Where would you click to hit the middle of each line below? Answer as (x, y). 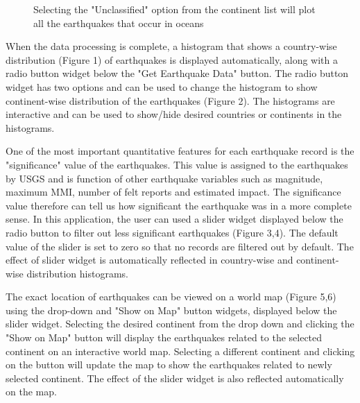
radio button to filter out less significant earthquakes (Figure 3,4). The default (172, 232)
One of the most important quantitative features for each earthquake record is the (180, 151)
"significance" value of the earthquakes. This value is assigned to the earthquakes (177, 164)
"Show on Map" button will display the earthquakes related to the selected (164, 337)
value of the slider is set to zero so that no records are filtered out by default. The (180, 246)
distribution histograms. (77, 273)
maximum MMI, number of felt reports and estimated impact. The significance (173, 192)
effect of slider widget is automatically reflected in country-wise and (149, 260)
